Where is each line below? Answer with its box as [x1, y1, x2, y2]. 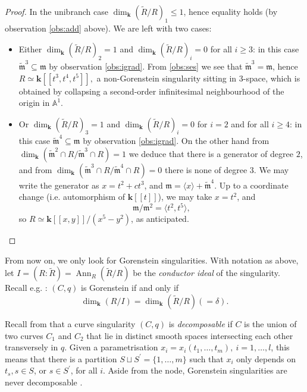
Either [18, 43, 42, 55]
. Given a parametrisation [64, 341, 158, 353]
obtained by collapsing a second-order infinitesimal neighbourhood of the [18, 84, 284, 97]
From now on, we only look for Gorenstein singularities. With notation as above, [5, 253, 299, 266]
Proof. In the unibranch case [5, 5, 108, 17]
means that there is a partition [5, 352, 117, 365]
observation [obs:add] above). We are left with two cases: [5, 21, 212, 34]
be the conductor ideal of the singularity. [133, 266, 280, 279]
